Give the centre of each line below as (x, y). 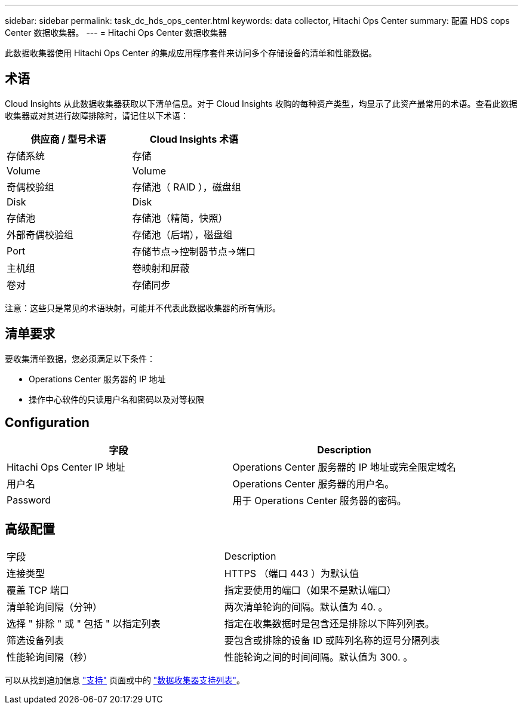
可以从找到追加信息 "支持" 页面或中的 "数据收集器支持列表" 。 (125, 680)
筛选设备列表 (36, 641)
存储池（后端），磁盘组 (182, 234)
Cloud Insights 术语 (194, 139)
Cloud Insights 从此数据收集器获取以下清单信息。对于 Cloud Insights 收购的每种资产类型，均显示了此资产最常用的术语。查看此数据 (261, 103)
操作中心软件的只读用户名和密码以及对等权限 (116, 399)
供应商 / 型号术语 (68, 139)
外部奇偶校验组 (40, 234)
